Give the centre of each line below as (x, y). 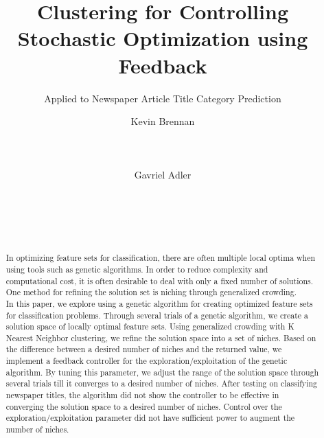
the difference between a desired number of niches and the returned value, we (144, 349)
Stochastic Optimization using (163, 38)
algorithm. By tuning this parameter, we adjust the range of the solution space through (162, 372)
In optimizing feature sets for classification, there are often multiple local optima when (161, 258)
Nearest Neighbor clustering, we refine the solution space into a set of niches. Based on (161, 337)
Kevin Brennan (163, 121)
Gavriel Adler (163, 175)
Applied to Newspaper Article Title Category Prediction (163, 98)
